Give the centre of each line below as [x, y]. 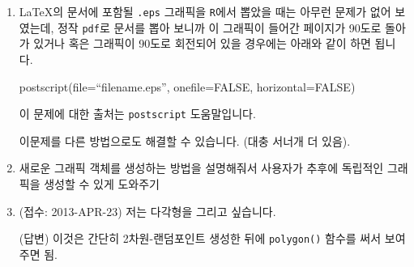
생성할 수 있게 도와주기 [102, 183]
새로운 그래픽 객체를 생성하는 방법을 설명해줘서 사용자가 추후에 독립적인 [201, 168]
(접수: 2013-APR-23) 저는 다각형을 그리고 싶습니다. [147, 211]
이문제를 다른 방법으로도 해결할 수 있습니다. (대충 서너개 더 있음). [185, 140]
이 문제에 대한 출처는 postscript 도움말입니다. [137, 114]
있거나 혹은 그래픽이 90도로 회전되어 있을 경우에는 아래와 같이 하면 [202, 43]
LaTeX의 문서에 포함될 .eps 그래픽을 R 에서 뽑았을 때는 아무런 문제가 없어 [205, 11]
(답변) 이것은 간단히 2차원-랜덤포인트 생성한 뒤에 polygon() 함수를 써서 [200, 238]
